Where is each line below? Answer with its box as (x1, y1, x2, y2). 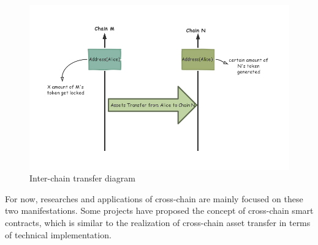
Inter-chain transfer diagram (29, 172, 135, 185)
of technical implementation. (5, 228, 112, 241)
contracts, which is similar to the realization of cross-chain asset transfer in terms (5, 216, 311, 229)
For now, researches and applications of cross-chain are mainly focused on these (5, 192, 303, 205)
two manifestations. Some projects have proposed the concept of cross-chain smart (5, 204, 314, 217)
